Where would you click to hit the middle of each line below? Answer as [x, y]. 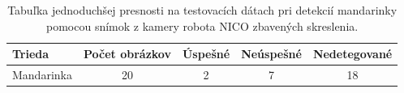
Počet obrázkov [127, 54]
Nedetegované [352, 54]
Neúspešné [271, 54]
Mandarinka [42, 75]
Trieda [31, 54]
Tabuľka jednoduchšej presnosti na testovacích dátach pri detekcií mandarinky [202, 10]
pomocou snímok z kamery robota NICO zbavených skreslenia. [202, 25]
